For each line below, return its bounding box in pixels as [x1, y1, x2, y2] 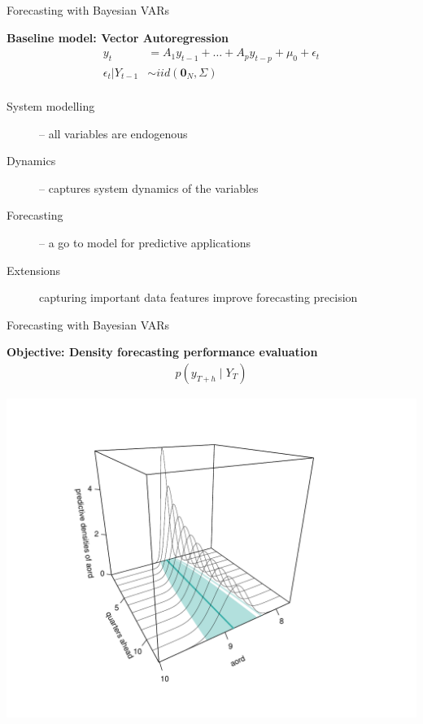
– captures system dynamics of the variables [39, 179, 259, 196]
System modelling [7, 98, 95, 115]
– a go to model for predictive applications [39, 234, 251, 251]
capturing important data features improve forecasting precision [39, 289, 358, 306]
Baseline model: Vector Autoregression [7, 28, 229, 46]
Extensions [7, 261, 61, 278]
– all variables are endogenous [39, 124, 188, 142]
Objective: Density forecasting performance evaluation [7, 343, 318, 360]
